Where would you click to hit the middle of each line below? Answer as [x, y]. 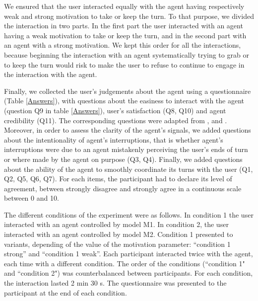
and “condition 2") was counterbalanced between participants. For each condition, [129, 273]
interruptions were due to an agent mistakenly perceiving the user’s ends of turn [126, 149]
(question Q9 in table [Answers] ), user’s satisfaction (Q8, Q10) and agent [115, 110]
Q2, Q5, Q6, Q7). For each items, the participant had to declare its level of [118, 179]
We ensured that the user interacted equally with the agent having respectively [124, 6]
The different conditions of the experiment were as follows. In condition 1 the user [129, 214]
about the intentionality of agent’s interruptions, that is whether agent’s [114, 139]
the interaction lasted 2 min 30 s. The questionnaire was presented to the [115, 283]
